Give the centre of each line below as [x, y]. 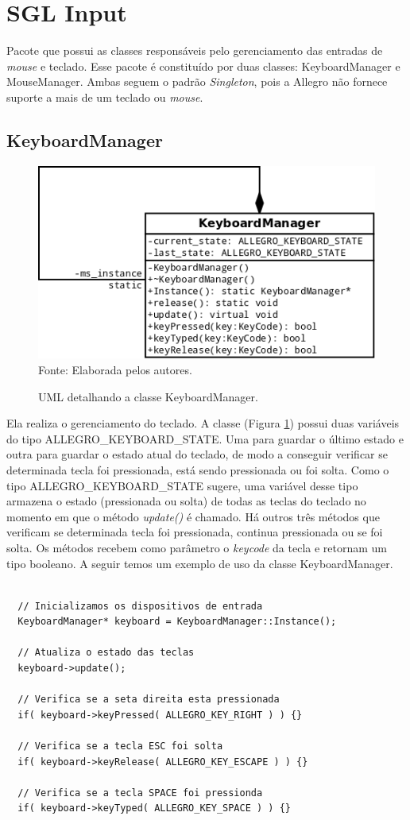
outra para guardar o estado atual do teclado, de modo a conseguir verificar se [197, 454]
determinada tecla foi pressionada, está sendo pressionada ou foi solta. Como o [198, 469]
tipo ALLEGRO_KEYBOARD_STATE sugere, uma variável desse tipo [182, 485]
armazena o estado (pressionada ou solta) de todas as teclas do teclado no [186, 501]
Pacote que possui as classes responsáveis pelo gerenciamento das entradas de [195, 50]
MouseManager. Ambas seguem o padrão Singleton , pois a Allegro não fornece [197, 81]
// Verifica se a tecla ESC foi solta [120, 747]
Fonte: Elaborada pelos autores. [115, 369]
